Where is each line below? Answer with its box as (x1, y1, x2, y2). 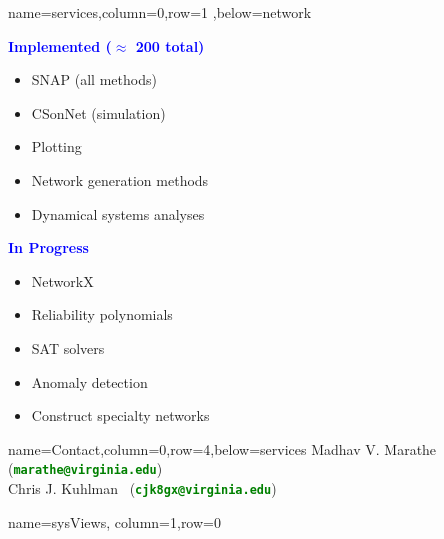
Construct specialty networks (31, 405, 210, 426)
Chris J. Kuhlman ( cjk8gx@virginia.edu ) (8, 477, 277, 498)
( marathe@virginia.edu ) (8, 458, 163, 479)
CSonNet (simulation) (31, 102, 166, 123)
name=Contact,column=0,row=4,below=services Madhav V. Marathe (8, 438, 437, 459)
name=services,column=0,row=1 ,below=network (8, 2, 312, 22)
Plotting (31, 136, 82, 157)
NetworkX (31, 270, 94, 291)
